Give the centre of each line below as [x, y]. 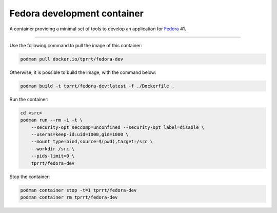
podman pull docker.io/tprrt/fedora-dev [72, 59]
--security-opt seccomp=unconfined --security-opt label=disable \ [118, 127]
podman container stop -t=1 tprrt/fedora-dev [78, 190]
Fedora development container [76, 13]
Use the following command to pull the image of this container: [76, 45]
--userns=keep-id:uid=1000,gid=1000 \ [80, 134]
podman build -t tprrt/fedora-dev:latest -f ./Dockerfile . [97, 86]
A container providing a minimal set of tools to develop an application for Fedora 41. [98, 29]
